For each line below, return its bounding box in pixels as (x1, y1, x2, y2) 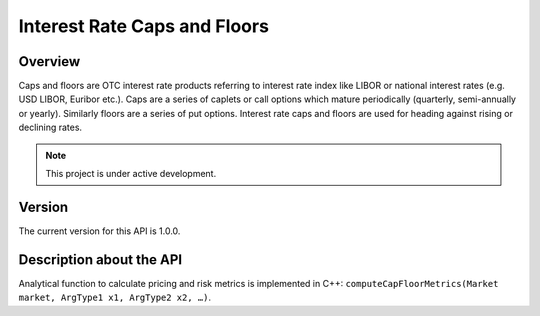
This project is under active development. (45, 168, 217, 180)
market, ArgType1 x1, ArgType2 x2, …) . (18, 291, 212, 304)
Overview (18, 53, 81, 70)
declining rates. (18, 121, 83, 134)
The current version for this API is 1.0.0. (18, 225, 181, 237)
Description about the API (18, 251, 183, 268)
